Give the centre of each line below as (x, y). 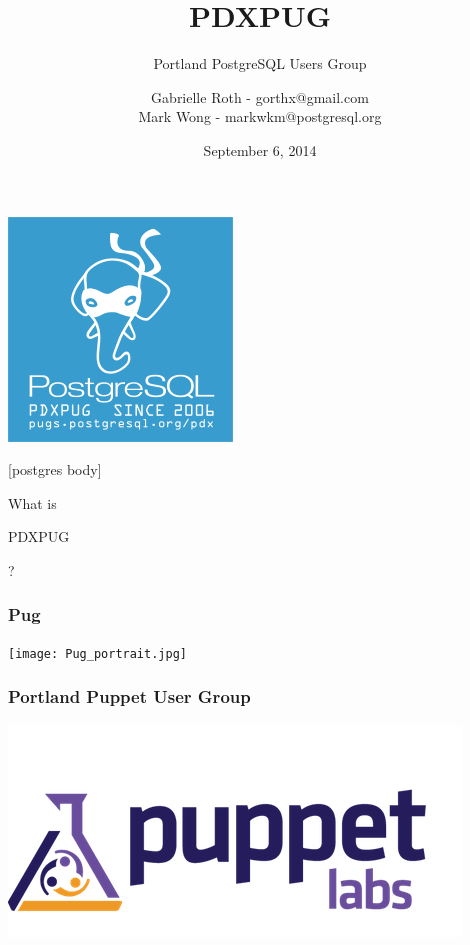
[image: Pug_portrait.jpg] (97, 653)
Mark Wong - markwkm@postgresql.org (260, 116)
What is (32, 502)
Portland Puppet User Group (129, 696)
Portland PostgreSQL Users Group (260, 63)
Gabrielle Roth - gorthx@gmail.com (260, 96)
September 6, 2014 (260, 149)
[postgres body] (55, 469)
